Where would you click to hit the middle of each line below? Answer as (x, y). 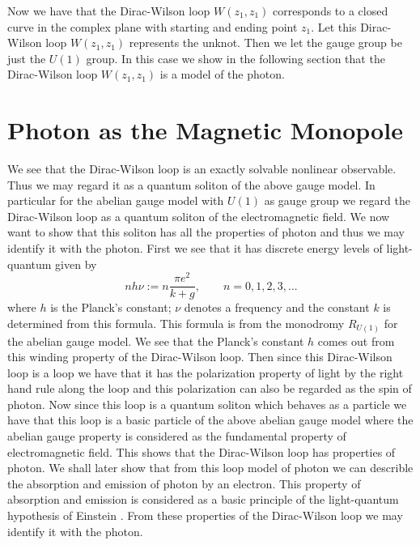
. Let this (334, 26)
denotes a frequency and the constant (277, 307)
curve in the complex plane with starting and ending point (153, 26)
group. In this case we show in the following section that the (235, 58)
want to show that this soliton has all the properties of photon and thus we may (206, 232)
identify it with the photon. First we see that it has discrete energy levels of (195, 248)
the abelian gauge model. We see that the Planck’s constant (156, 341)
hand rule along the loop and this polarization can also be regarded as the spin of (210, 388)
